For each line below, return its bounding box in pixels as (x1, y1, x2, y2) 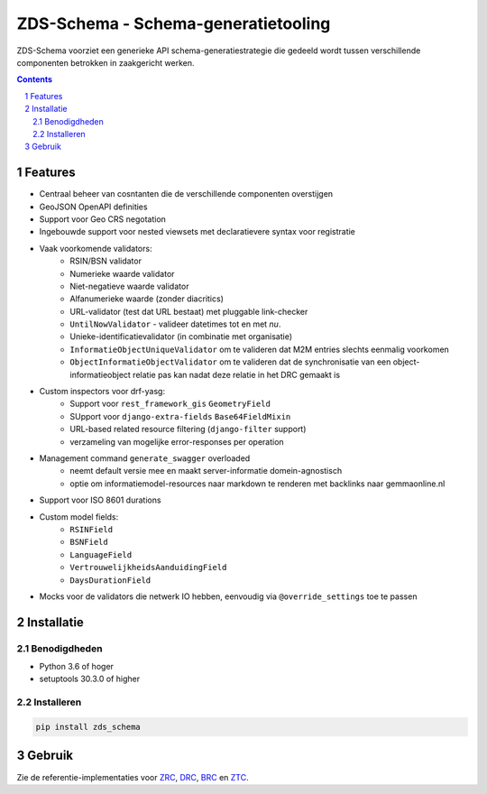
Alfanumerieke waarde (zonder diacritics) (69, 293, 225, 304)
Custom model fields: (39, 511, 119, 522)
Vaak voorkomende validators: (39, 243, 152, 254)
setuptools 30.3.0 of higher (39, 673, 140, 685)
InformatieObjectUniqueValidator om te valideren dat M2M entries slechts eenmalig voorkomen (69, 344, 450, 355)
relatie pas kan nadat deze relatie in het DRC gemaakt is (132, 369, 341, 380)
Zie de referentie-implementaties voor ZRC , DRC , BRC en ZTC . (16, 771, 249, 782)
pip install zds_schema (35, 722, 142, 732)
